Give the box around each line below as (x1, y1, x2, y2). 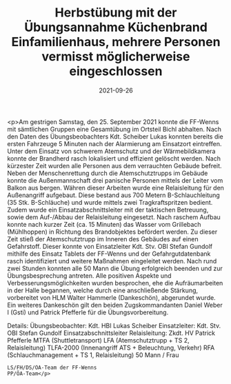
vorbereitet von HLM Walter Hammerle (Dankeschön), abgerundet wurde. (7, 293, 216, 301)
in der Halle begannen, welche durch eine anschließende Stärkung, (7, 286, 199, 294)
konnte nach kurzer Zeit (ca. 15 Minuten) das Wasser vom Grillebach (7, 220, 201, 228)
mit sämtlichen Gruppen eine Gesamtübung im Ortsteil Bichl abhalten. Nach (7, 125, 222, 133)
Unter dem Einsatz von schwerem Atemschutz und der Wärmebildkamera (7, 147, 216, 155)
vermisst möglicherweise (41, 49, 190, 65)
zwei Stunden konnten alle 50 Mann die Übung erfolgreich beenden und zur (7, 264, 223, 272)
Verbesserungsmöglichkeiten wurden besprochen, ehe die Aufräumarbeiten (7, 279, 223, 287)
